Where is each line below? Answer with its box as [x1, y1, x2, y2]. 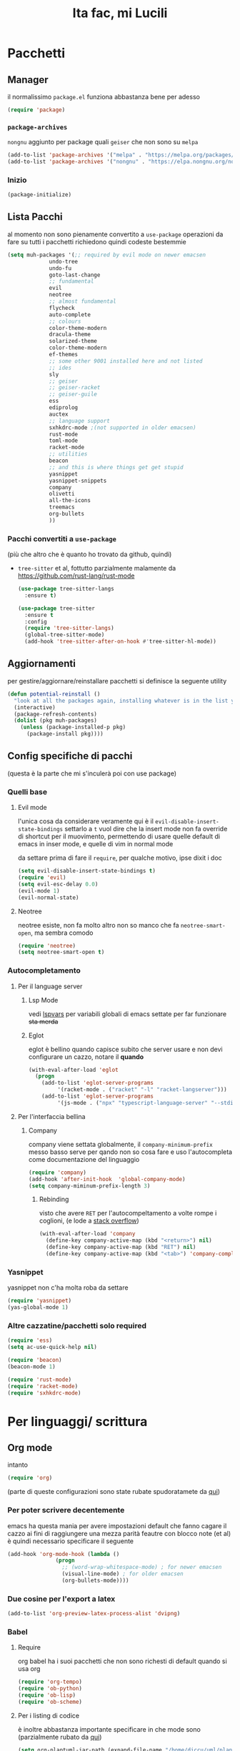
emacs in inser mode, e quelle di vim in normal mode [17, 840, 174, 848]
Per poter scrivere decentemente [7, 1505, 125, 1515]
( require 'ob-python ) [17, 1685, 83, 1692]
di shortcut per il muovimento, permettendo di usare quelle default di [17, 832, 220, 841]
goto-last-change [49, 271, 101, 279]
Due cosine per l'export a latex [7, 1594, 116, 1604]
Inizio [7, 175, 27, 185]
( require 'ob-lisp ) [17, 1692, 76, 1699]
